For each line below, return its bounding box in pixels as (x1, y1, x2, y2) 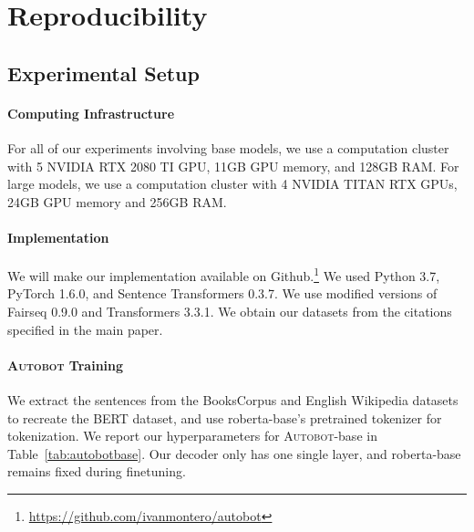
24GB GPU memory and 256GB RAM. (7, 192, 227, 211)
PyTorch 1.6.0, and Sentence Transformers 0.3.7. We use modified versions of (7, 284, 438, 303)
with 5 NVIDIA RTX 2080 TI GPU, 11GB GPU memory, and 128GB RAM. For (7, 156, 459, 175)
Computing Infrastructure (7, 103, 175, 122)
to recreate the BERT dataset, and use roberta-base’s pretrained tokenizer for (7, 408, 442, 427)
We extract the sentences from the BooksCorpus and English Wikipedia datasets (7, 390, 459, 409)
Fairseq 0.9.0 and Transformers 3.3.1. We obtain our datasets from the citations (7, 301, 452, 320)
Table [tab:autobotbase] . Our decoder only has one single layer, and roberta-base (7, 443, 461, 463)
